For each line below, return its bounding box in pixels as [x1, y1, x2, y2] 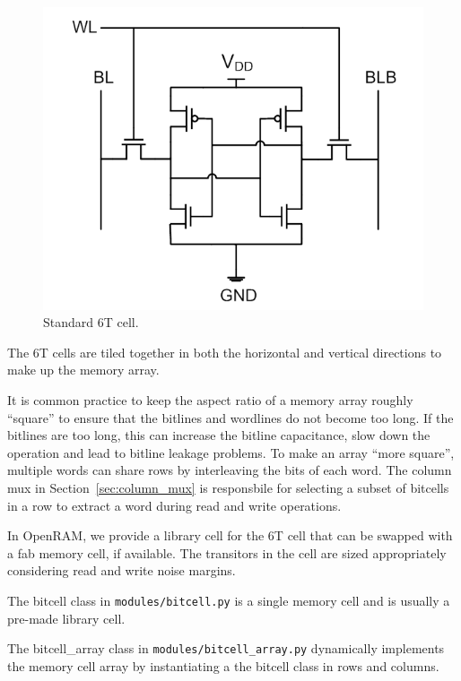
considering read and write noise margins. [7, 561, 236, 580]
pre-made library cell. [7, 608, 126, 627]
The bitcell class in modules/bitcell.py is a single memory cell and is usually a [7, 591, 450, 609]
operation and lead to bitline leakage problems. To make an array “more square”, [7, 443, 455, 461]
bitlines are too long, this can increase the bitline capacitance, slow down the [7, 426, 431, 444]
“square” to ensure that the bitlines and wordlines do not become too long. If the [7, 408, 454, 427]
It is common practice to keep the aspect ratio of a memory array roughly [7, 391, 413, 409]
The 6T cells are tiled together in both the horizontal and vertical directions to [7, 342, 442, 361]
